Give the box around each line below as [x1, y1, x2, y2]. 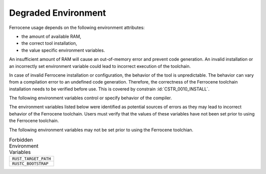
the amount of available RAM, [21, 33, 81, 39]
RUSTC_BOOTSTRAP [12, 161, 49, 167]
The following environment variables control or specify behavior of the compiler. [9, 95, 172, 101]
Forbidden [9, 137, 33, 144]
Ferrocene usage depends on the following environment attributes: [9, 25, 145, 30]
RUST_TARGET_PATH [12, 156, 51, 162]
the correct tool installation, [21, 40, 77, 46]
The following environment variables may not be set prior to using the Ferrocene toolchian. [9, 127, 194, 133]
